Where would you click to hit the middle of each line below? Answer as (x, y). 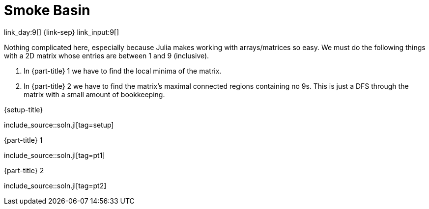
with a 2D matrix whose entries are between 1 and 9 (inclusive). (107, 55)
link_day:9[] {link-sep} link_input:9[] (62, 32)
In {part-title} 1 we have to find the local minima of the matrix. (123, 71)
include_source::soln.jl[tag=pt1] (55, 155)
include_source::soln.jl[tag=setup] (59, 125)
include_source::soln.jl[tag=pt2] (55, 185)
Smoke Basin (47, 10)
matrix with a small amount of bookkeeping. (94, 94)
